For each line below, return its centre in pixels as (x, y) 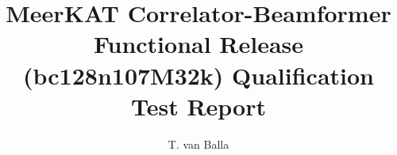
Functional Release (198, 44)
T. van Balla (198, 144)
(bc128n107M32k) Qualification (198, 75)
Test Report (198, 106)
